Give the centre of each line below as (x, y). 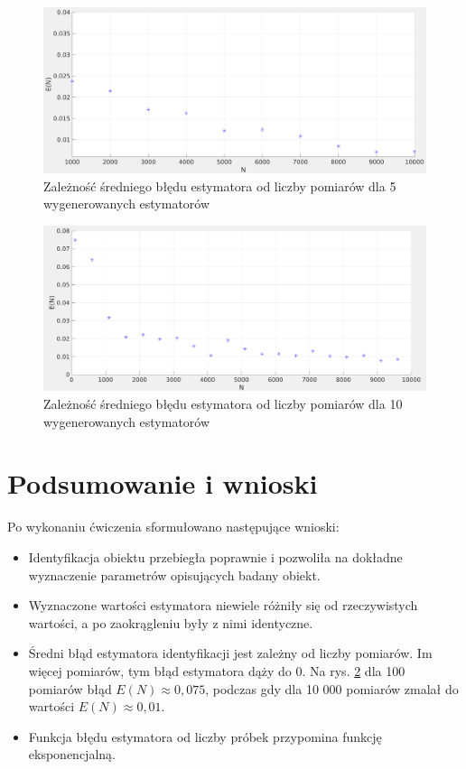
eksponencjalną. (72, 754)
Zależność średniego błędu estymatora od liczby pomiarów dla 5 (220, 185)
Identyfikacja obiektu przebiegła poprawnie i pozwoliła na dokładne (215, 556)
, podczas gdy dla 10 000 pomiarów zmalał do (332, 688)
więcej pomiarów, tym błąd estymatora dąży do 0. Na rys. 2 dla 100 (217, 670)
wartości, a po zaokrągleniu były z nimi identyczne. (171, 622)
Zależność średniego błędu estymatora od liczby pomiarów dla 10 (223, 404)
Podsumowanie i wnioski (163, 483)
